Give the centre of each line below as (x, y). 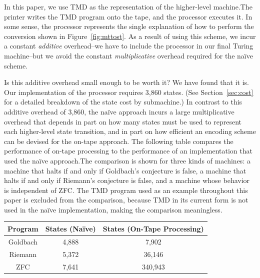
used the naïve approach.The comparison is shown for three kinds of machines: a (127, 160)
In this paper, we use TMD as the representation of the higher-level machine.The (128, 6)
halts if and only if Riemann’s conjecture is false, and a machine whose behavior (127, 180)
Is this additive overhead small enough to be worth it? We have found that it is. (126, 82)
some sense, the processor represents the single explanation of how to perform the (129, 26)
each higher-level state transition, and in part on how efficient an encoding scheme (130, 131)
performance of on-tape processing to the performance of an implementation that (128, 151)
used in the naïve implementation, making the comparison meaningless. (113, 209)
